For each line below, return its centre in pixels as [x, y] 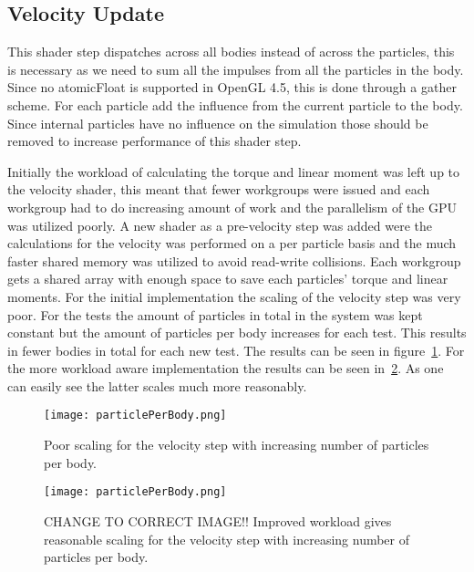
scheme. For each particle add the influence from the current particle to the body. [235, 104]
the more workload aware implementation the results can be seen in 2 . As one [226, 368]
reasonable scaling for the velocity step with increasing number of [227, 539]
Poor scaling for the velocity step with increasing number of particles [237, 445]
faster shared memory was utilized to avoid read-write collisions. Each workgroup [234, 260]
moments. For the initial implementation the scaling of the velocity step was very [234, 296]
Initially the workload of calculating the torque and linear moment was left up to [234, 171]
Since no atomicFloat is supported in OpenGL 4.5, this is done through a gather [232, 87]
